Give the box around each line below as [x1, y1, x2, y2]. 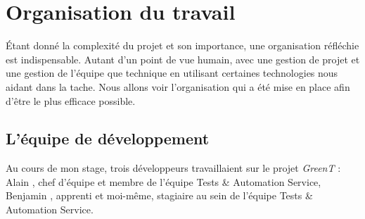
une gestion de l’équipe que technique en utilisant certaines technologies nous [6, 65, 338, 80]
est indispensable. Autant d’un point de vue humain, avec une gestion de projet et [6, 51, 360, 66]
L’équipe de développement [6, 127, 210, 149]
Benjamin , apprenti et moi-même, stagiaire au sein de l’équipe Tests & [6, 188, 313, 203]
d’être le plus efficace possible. [6, 93, 136, 108]
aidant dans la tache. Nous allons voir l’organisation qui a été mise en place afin [6, 79, 350, 94]
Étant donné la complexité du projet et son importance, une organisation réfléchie [6, 38, 359, 53]
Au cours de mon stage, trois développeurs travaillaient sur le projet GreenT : [6, 161, 341, 175]
